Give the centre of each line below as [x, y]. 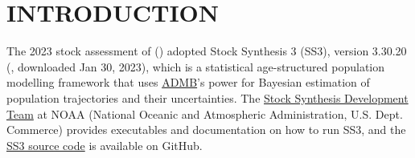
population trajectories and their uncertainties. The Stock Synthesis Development [207, 97]
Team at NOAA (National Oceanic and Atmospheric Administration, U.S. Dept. [205, 113]
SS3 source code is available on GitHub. [105, 145]
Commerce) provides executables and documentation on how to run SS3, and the [206, 130]
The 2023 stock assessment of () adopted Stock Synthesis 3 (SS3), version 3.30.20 [207, 51]
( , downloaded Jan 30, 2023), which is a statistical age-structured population [195, 66]
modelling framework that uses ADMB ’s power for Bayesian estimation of [188, 82]
